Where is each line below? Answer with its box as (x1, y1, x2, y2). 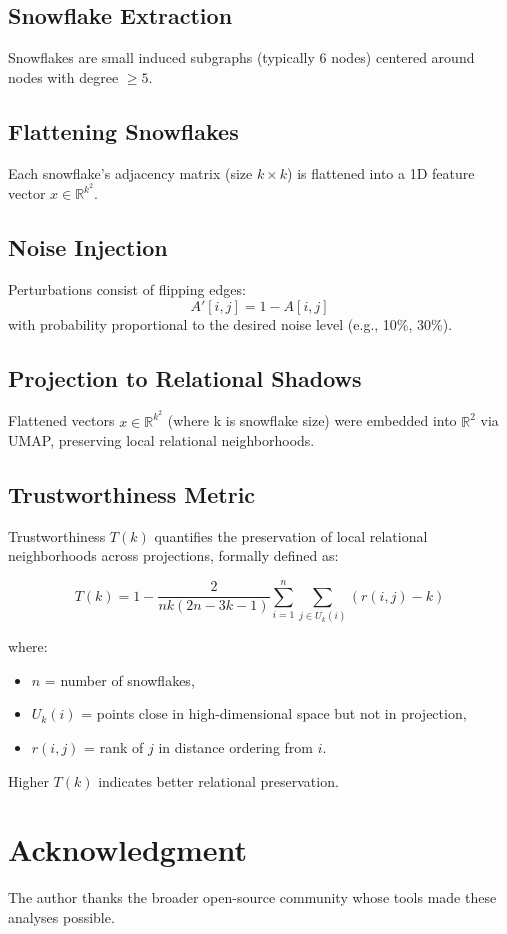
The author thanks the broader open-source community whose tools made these (8, 887, 497, 908)
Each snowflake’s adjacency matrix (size (8, 162, 253, 183)
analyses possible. (8, 906, 115, 927)
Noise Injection (8, 232, 168, 263)
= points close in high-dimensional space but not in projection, (81, 703, 467, 724)
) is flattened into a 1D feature (287, 162, 475, 183)
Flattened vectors (8, 410, 115, 431)
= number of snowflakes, (44, 669, 195, 690)
